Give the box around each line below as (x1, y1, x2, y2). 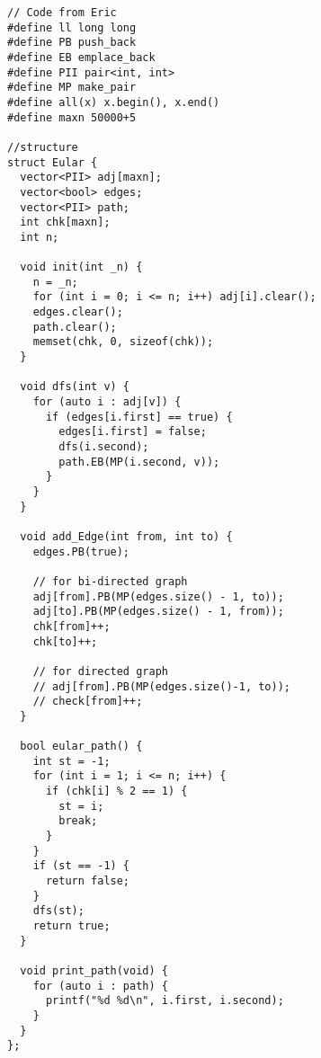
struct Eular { (7, 156, 98, 169)
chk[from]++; (32, 619, 111, 633)
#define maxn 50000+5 (7, 111, 137, 124)
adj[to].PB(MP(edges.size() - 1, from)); (32, 605, 284, 618)
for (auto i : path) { (32, 979, 168, 992)
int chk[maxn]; (20, 216, 111, 229)
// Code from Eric (7, 6, 117, 19)
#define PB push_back (7, 36, 137, 49)
